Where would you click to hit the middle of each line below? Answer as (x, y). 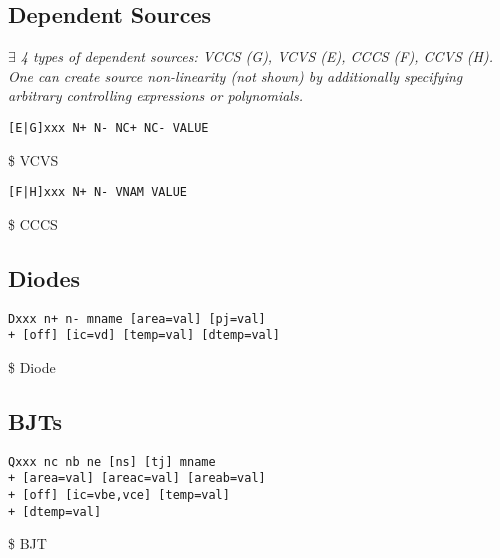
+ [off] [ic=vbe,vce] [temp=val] (119, 495)
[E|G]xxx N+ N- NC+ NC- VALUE (108, 127)
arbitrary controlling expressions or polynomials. (155, 95)
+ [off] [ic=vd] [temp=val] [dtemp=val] (144, 335)
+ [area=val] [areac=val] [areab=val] (137, 478)
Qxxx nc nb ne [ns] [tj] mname (112, 461)
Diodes (44, 277)
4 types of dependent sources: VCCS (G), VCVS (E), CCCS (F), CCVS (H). (256, 56)
